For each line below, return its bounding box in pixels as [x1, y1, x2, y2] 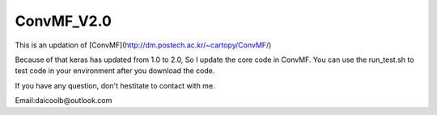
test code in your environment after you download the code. [15, 66, 215, 76]
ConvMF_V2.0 [15, 12, 112, 30]
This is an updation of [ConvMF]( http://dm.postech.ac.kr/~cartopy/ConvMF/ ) [15, 40, 272, 50]
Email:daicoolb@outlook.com [15, 96, 112, 105]
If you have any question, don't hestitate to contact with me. [15, 80, 215, 90]
